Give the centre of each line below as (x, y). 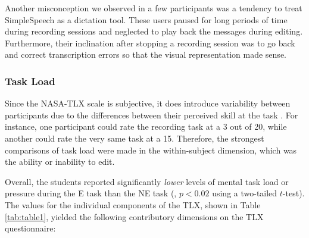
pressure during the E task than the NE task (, (91, 193)
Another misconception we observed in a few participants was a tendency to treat (154, 8)
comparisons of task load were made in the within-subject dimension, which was (151, 150)
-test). (294, 193)
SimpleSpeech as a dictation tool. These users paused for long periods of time (146, 19)
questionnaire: (30, 228)
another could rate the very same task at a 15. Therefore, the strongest (135, 138)
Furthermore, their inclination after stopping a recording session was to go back (150, 43)
